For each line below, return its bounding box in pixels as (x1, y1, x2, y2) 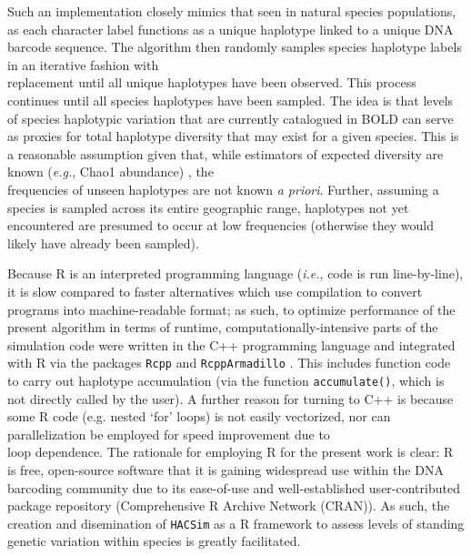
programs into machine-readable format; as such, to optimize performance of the (7, 299, 456, 318)
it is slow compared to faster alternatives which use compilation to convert (7, 281, 423, 300)
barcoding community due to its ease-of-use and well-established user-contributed (7, 478, 460, 497)
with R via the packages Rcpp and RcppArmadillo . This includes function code (7, 353, 451, 372)
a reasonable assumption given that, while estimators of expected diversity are (7, 144, 444, 163)
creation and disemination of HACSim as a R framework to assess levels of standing (7, 513, 465, 532)
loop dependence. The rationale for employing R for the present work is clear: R (7, 442, 454, 461)
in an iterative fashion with (7, 55, 159, 74)
